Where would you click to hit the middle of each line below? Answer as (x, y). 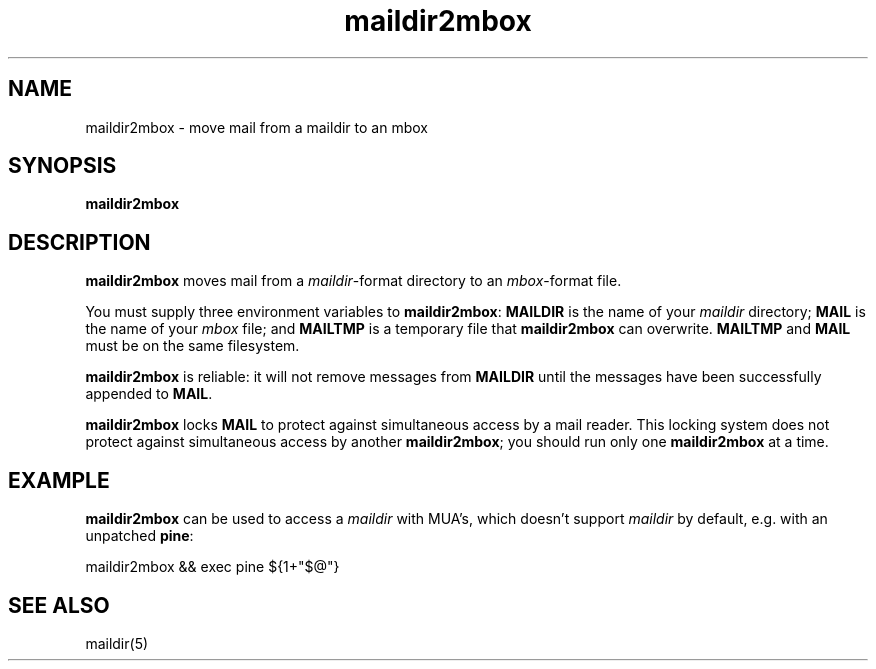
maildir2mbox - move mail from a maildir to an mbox (256, 127)
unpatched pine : (139, 536)
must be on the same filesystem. (192, 346)
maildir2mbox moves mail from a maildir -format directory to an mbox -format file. (353, 281)
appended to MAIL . (149, 394)
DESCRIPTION (79, 242)
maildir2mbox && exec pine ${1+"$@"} (212, 567)
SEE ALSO (59, 605)
